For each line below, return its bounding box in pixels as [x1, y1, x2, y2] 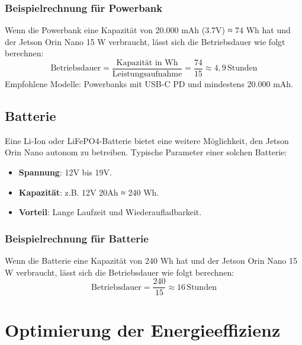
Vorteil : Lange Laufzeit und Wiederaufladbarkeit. [18, 206, 202, 218]
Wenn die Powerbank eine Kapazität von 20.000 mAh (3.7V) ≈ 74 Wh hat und [5, 24, 291, 36]
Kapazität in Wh [116, 59, 178, 67]
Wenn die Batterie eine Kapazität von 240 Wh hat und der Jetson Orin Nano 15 [5, 254, 298, 267]
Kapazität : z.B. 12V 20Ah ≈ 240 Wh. [18, 186, 159, 198]
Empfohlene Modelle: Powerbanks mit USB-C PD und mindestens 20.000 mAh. [5, 78, 293, 90]
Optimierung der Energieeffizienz [5, 318, 281, 342]
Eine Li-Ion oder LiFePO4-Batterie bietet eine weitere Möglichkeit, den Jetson [5, 134, 289, 146]
